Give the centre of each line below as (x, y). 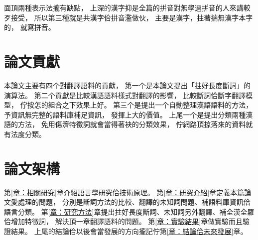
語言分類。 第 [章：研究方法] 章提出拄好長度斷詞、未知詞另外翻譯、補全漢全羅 (129, 211)
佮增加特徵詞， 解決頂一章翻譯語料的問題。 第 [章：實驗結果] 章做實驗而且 (124, 221)
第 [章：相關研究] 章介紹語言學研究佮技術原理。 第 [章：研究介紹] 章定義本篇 (124, 192)
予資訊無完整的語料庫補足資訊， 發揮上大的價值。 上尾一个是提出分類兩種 (125, 114)
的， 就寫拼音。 (30, 27)
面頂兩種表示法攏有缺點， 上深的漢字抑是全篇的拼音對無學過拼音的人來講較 (127, 7)
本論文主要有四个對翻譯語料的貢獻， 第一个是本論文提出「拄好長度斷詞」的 (127, 85)
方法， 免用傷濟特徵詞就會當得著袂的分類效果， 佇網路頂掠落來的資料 (132, 124)
